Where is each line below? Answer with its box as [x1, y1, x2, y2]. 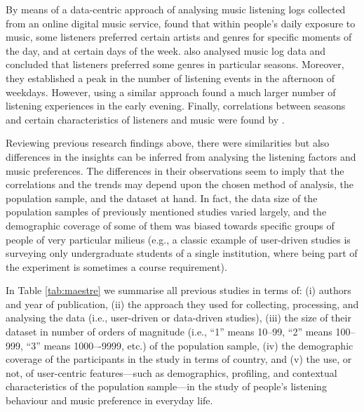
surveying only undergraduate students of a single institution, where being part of [6, 246, 358, 260]
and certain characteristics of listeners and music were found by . [6, 112, 285, 126]
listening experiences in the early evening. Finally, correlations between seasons [6, 98, 346, 113]
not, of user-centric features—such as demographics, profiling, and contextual [6, 365, 337, 380]
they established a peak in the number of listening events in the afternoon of [6, 70, 335, 85]
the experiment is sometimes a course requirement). [6, 259, 227, 274]
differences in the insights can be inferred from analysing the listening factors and [6, 149, 356, 164]
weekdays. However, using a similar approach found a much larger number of [6, 84, 336, 99]
